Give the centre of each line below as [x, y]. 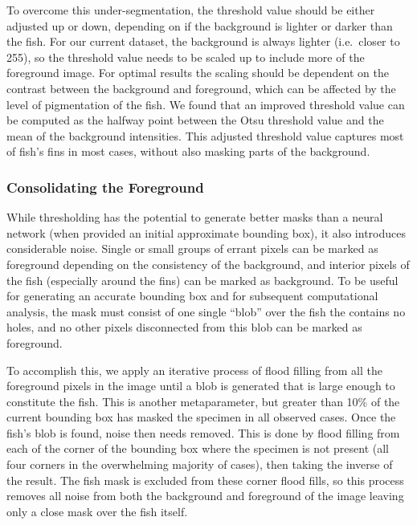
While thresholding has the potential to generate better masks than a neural [195, 217]
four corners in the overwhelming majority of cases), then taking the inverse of [200, 464]
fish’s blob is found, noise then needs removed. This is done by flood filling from [203, 432]
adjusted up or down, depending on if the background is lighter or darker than [200, 25]
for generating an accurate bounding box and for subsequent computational [192, 296]
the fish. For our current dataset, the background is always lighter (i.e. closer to [203, 41]
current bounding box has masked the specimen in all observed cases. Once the [201, 417]
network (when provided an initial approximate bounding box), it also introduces [206, 232]
